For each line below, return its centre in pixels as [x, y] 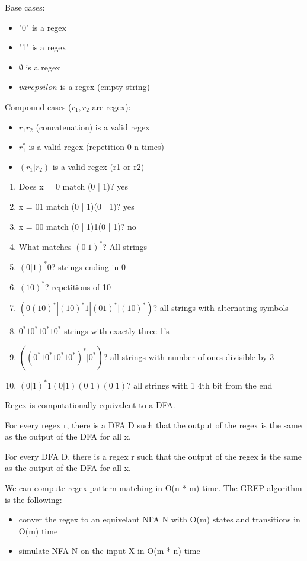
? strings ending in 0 [88, 266]
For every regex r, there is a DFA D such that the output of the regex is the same [153, 424]
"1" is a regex [42, 47]
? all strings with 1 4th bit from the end [199, 385]
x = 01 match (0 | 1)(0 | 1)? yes [76, 206]
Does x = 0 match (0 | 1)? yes [73, 186]
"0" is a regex [42, 27]
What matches [45, 246]
